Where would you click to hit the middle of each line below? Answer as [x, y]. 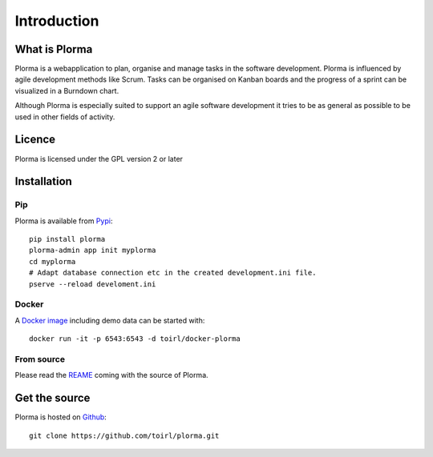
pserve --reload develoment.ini [93, 284]
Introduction [57, 21]
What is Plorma [54, 49]
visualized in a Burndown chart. [67, 90]
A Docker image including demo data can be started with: [110, 320]
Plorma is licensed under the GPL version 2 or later [99, 158]
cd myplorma [53, 261]
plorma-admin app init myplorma [93, 251]
